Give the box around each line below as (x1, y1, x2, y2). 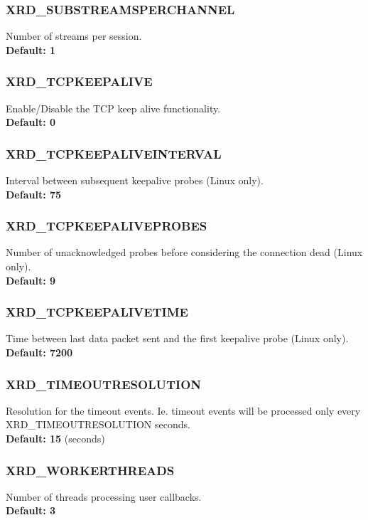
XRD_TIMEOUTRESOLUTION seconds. (6, 417, 190, 432)
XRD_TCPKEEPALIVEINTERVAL (6, 144, 222, 162)
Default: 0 (6, 115, 56, 129)
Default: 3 (6, 503, 56, 518)
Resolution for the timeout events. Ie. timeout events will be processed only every (6, 403, 361, 418)
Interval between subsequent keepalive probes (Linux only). (6, 173, 264, 188)
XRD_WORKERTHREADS (6, 461, 175, 479)
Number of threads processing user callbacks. (6, 489, 202, 504)
